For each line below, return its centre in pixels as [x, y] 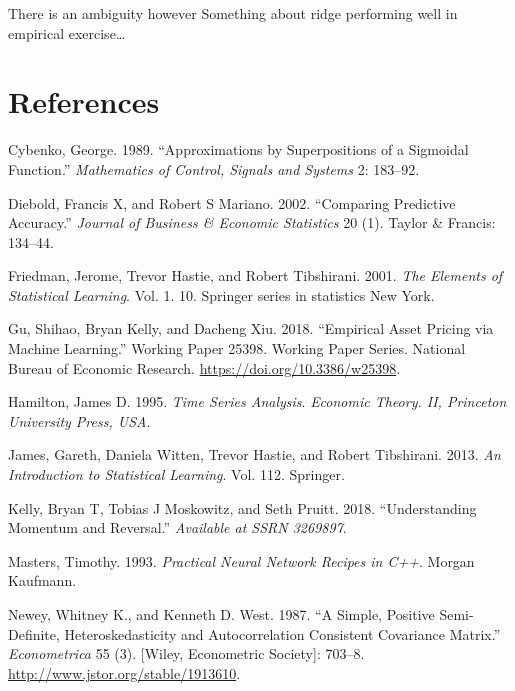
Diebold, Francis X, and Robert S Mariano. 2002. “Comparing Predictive [232, 202]
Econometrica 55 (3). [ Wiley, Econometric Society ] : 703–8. [186, 653]
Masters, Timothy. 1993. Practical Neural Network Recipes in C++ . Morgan [241, 560]
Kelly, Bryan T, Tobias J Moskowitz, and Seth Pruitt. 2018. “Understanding [242, 507]
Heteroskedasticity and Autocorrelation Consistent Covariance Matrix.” [282, 633]
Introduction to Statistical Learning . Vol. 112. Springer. [176, 474]
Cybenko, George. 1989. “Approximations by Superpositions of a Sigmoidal [238, 149]
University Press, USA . [79, 420]
